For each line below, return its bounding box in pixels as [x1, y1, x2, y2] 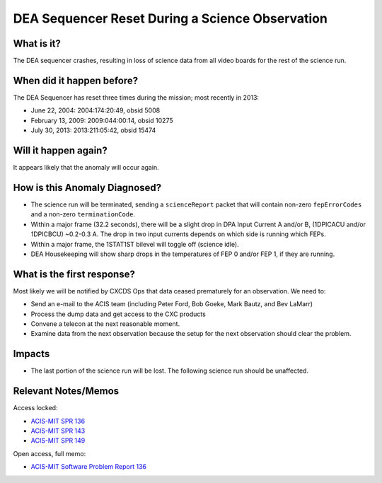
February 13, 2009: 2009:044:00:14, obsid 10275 [30, 116, 173, 124]
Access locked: [13, 404, 58, 412]
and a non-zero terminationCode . [30, 210, 136, 219]
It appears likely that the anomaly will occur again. [13, 163, 159, 172]
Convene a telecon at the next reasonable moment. [30, 319, 180, 328]
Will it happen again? [13, 144, 108, 156]
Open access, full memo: [13, 449, 86, 458]
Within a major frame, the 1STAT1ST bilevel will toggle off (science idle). [30, 240, 240, 248]
